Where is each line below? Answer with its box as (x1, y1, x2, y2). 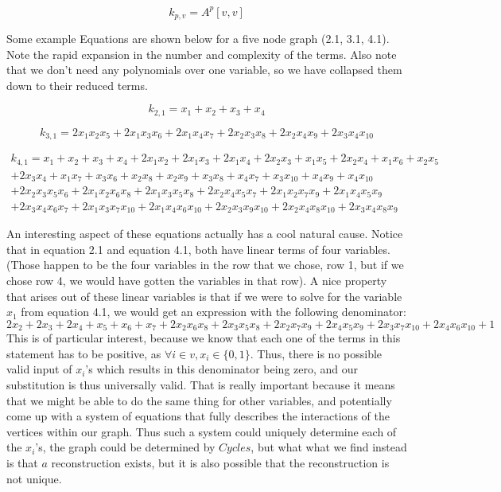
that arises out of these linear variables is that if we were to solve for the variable (6, 287, 402, 304)
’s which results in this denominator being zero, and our (85, 361, 359, 377)
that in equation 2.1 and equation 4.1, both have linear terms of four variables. (6, 240, 390, 257)
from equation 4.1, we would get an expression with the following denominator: (21, 303, 406, 320)
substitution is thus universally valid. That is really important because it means (6, 376, 395, 392)
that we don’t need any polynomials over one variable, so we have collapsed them (6, 61, 402, 78)
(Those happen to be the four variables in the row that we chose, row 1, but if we (6, 256, 404, 273)
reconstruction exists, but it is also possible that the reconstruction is (51, 454, 390, 471)
